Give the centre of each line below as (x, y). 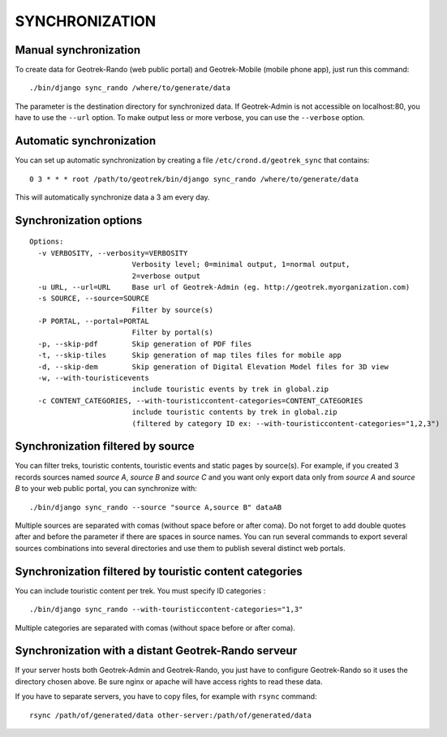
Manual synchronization (78, 50)
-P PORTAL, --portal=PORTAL (94, 321)
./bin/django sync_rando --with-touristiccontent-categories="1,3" (166, 610)
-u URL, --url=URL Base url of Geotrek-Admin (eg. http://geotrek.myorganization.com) (224, 287)
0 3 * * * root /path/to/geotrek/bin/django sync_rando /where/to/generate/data (194, 179)
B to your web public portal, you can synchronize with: (106, 489)
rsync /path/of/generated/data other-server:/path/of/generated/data (171, 715)
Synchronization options (79, 220)
